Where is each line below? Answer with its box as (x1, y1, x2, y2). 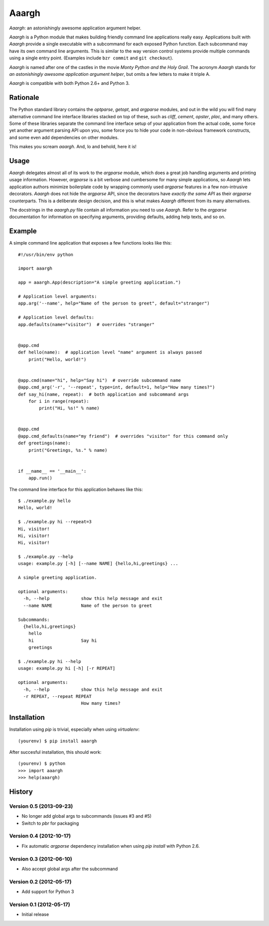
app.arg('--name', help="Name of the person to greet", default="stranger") (18, 301, 210, 307)
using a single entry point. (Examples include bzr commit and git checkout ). (9, 55, 174, 61)
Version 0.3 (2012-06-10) (9, 855, 72, 862)
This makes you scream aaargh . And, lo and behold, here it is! (9, 144, 137, 150)
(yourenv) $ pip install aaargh (18, 738, 97, 744)
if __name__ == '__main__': (18, 468, 87, 474)
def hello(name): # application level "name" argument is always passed (18, 349, 202, 355)
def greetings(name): (18, 440, 71, 446)
